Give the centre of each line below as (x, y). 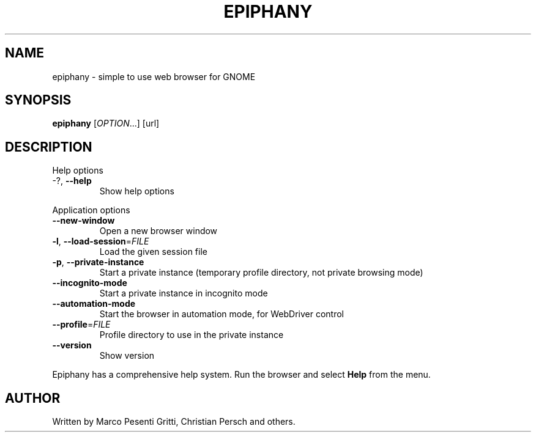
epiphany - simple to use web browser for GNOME (154, 76)
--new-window (84, 221)
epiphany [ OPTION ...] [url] (106, 123)
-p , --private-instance (98, 262)
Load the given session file (153, 252)
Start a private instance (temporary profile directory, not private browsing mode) (261, 273)
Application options (91, 210)
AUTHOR (33, 398)
